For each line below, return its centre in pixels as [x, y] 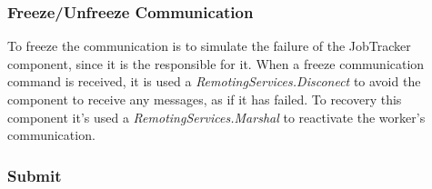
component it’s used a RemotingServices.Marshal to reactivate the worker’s [216, 117]
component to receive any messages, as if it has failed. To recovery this [205, 99]
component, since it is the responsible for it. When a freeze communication [216, 63]
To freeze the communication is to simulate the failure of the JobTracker [209, 46]
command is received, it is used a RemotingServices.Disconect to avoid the [214, 81]
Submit [35, 175]
